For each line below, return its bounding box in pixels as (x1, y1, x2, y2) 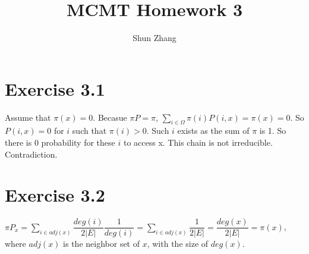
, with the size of (147, 237, 209, 250)
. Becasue (93, 111, 127, 123)
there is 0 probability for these (5, 136, 115, 149)
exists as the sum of (177, 124, 250, 137)
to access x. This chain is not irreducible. (123, 136, 273, 149)
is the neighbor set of (63, 237, 140, 250)
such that (72, 124, 107, 137)
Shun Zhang (133, 32, 176, 44)
